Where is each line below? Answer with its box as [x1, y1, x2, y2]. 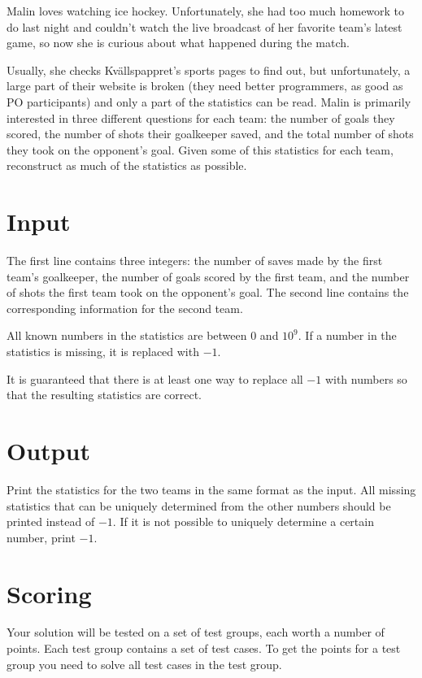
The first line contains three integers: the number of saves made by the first [7, 252, 383, 269]
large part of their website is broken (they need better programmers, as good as [7, 77, 403, 94]
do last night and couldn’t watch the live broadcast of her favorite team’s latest [7, 18, 402, 35]
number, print [7, 528, 76, 545]
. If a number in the [298, 327, 397, 344]
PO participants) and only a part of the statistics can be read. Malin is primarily [7, 93, 411, 110]
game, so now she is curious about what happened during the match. [7, 34, 350, 51]
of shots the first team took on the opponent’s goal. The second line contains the [7, 284, 409, 301]
